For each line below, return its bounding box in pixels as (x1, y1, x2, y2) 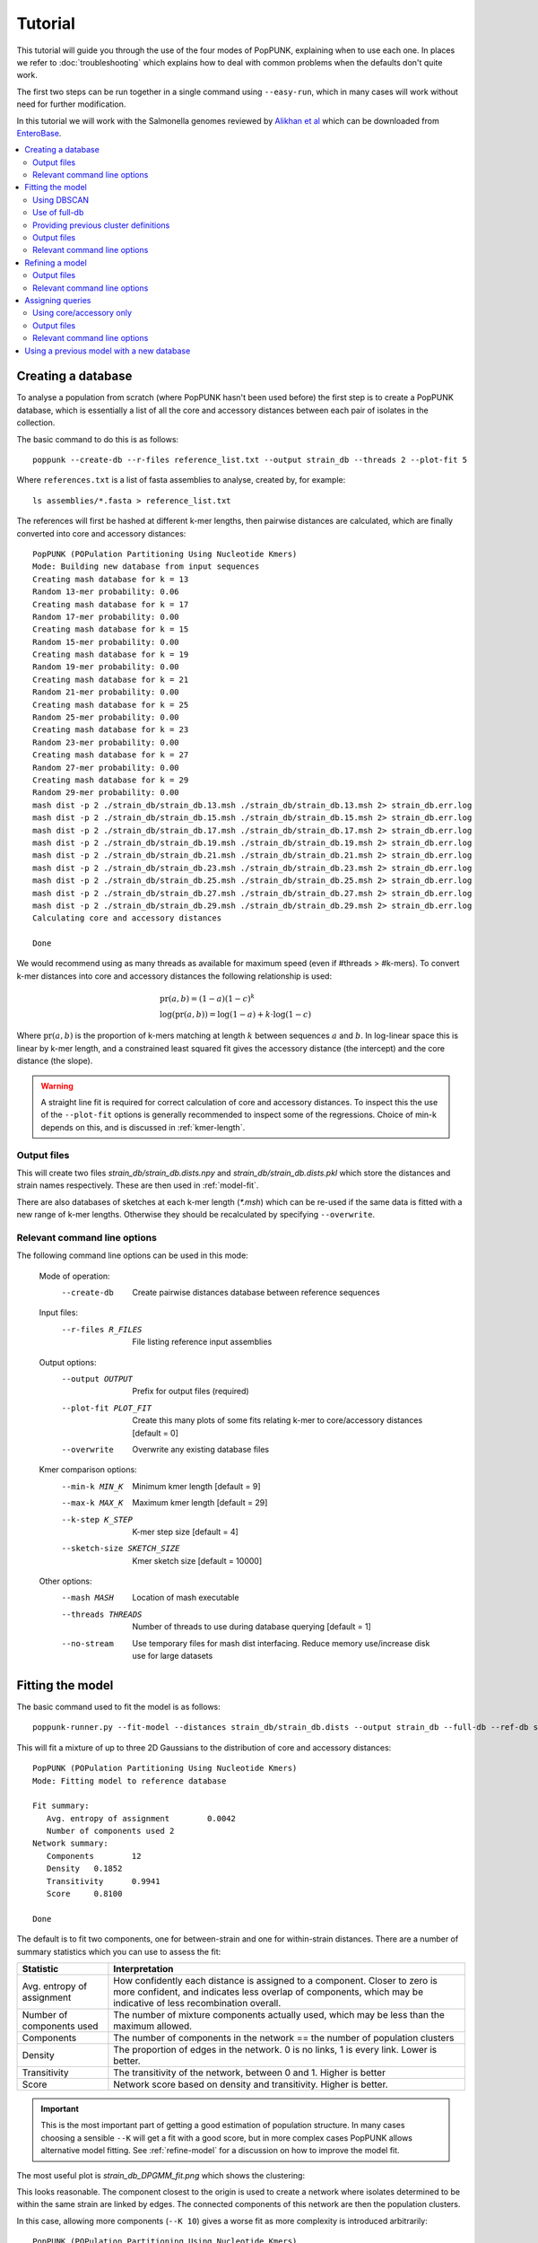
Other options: (39, 1575, 92, 1587)
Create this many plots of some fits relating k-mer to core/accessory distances (132, 1415, 423, 1426)
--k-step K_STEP (61, 1514, 134, 1524)
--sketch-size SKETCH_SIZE (61, 1543, 180, 1554)
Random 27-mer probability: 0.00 (32, 763, 179, 772)
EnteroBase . (16, 127, 62, 138)
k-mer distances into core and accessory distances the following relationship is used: (16, 970, 332, 982)
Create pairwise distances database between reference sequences (132, 1287, 380, 1298)
